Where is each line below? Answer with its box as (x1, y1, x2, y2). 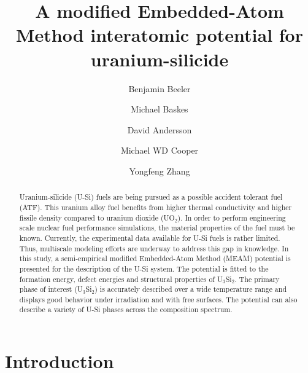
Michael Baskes (131, 103, 188, 116)
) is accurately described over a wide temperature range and (94, 284, 287, 294)
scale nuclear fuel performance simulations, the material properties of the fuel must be (19, 222, 295, 233)
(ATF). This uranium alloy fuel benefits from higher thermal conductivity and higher (19, 202, 292, 212)
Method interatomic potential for (16, 22, 303, 47)
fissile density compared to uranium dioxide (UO (19, 212, 175, 222)
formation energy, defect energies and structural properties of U (19, 273, 223, 284)
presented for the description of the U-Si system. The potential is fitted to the (19, 263, 269, 273)
